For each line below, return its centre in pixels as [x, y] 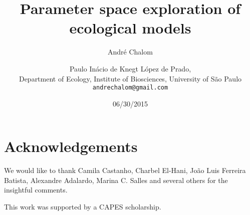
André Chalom [130, 52]
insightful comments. [36, 190]
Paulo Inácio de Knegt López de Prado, [130, 68]
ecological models [130, 28]
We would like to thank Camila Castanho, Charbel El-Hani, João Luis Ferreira [125, 170]
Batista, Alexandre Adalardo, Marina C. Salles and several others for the [116, 180]
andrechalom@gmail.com [130, 88]
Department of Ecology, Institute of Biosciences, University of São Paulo [130, 78]
